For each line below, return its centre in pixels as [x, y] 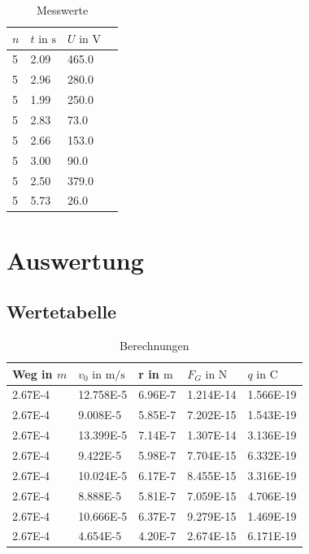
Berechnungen [154, 346]
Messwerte [62, 10]
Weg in [33, 373]
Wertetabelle [62, 312]
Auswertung [75, 260]
